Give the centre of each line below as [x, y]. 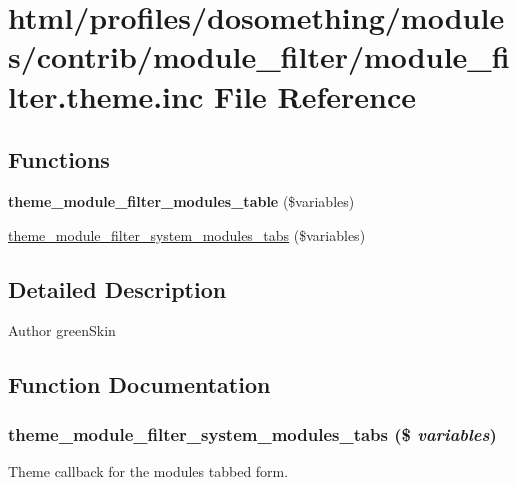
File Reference [315, 95]
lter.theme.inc [106, 95]
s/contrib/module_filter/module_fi [259, 56]
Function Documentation [139, 384]
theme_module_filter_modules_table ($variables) [181, 200]
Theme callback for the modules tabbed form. [148, 470]
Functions [59, 159]
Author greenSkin [62, 330]
